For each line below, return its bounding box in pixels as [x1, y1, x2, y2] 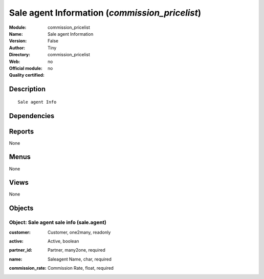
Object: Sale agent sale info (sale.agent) [9, 219, 107, 226]
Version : [9, 38, 27, 44]
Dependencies [9, 111, 55, 120]
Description [9, 85, 46, 93]
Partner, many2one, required [47, 247, 106, 253]
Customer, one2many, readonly [47, 229, 111, 235]
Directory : [9, 52, 30, 58]
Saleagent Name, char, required [47, 256, 112, 262]
